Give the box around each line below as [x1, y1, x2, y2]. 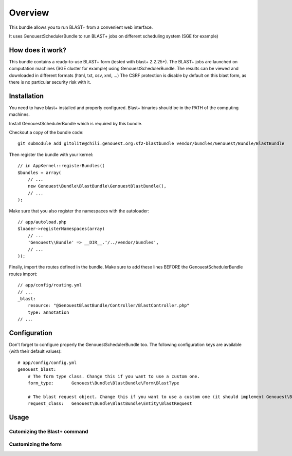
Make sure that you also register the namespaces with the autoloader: [9, 208, 149, 214]
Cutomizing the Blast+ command [9, 428, 89, 435]
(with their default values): [9, 348, 62, 354]
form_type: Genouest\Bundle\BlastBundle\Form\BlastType [27, 380, 180, 386]
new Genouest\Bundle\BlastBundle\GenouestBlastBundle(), [27, 183, 166, 189]
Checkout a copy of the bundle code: [9, 130, 84, 135]
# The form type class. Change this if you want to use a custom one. [27, 373, 200, 379]
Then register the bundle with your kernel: [9, 152, 93, 157]
